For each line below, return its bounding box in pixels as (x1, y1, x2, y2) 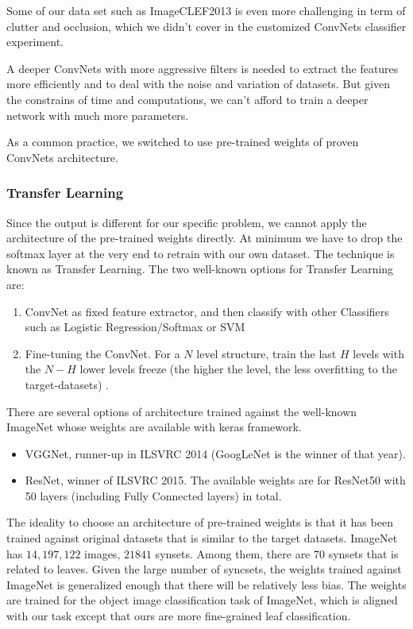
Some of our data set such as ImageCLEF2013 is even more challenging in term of (6, 2, 406, 18)
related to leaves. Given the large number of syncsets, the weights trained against (6, 561, 402, 577)
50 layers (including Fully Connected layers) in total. (25, 487, 282, 504)
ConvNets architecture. (6, 149, 118, 165)
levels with (353, 345, 404, 361)
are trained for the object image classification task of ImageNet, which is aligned (6, 592, 398, 608)
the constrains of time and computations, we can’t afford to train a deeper (6, 91, 369, 107)
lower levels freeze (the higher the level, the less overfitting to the (79, 361, 397, 377)
